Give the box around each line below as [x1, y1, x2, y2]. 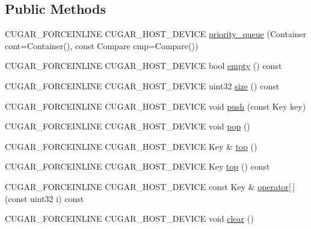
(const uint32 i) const [5, 192, 84, 204]
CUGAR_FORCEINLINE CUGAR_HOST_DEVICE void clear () [5, 212, 254, 225]
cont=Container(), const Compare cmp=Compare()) [5, 39, 199, 52]
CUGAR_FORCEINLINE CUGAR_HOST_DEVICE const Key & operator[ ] [5, 180, 295, 192]
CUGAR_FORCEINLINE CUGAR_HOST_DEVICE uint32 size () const [5, 79, 280, 92]
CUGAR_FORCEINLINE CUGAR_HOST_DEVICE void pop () [5, 120, 250, 132]
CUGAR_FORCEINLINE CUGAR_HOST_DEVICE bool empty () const [5, 59, 282, 72]
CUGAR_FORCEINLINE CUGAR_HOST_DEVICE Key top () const [5, 160, 270, 173]
